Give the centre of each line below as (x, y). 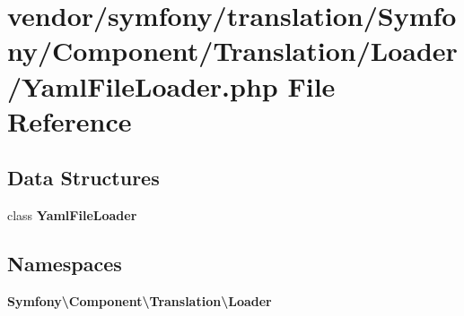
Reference (70, 120)
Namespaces (65, 264)
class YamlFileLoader (72, 215)
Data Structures (83, 178)
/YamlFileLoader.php (143, 85)
